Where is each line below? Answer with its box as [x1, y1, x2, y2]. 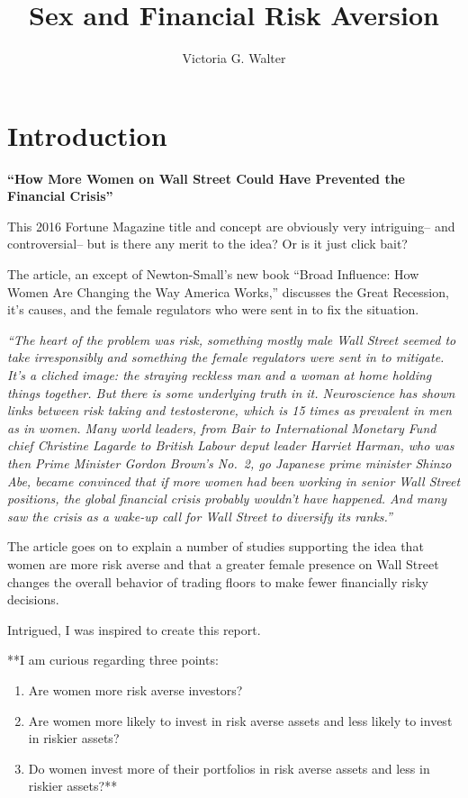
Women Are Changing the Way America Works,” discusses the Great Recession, [7, 282, 449, 301]
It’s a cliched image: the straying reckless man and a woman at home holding [7, 366, 432, 384]
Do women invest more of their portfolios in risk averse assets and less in [28, 758, 430, 777]
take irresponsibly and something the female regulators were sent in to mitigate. [7, 348, 445, 367]
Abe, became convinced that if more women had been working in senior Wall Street [7, 471, 461, 490]
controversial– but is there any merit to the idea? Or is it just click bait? [7, 234, 408, 253]
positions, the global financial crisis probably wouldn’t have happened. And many [7, 489, 447, 508]
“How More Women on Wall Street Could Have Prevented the [7, 168, 405, 187]
